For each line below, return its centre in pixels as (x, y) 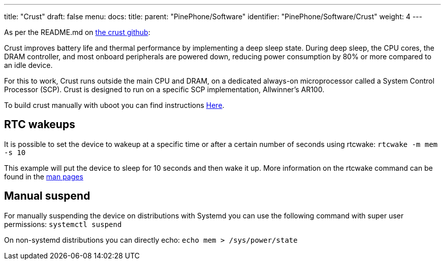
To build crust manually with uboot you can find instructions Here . (114, 105)
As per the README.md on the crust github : (77, 32)
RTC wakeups (40, 125)
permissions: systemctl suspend (63, 224)
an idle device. (28, 65)
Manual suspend (47, 196)
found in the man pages (44, 176)
